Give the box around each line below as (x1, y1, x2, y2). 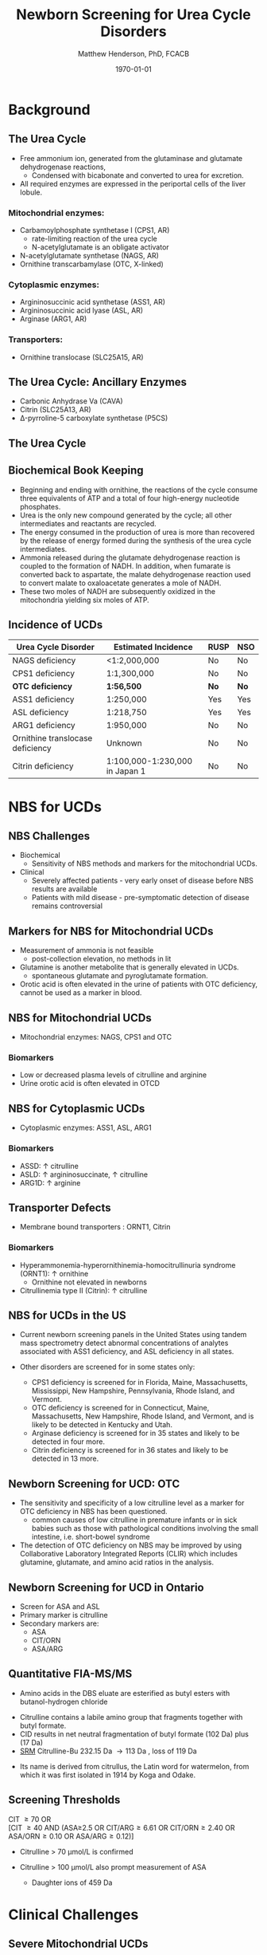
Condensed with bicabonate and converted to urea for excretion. (31, 170, 244, 180)
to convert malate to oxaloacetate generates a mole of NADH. (19, 578, 222, 588)
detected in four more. (31, 1437, 106, 1446)
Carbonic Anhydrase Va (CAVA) (19, 396, 123, 406)
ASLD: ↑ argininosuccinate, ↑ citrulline (19, 1170, 149, 1179)
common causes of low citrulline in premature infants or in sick (31, 1515, 238, 1524)
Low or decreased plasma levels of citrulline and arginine (19, 1070, 207, 1080)
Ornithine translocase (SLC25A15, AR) (19, 352, 145, 362)
